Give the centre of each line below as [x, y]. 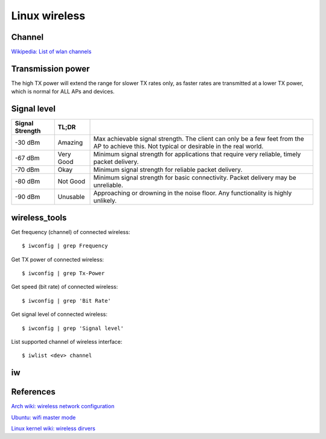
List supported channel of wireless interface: [67, 341]
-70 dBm [27, 170]
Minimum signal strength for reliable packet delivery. [168, 170]
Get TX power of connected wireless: [58, 259]
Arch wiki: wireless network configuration [63, 406]
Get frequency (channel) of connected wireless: [71, 232]
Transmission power [50, 68]
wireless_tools [39, 217]
